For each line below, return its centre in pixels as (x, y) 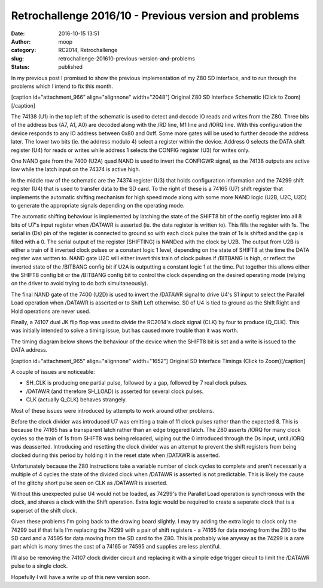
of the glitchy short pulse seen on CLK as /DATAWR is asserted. (89, 483)
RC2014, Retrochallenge (88, 50)
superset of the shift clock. (44, 510)
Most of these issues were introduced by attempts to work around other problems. (113, 410)
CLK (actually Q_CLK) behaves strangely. (77, 400)
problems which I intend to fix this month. (62, 86)
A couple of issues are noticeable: (53, 372)
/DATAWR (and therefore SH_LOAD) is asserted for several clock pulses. (115, 391)
